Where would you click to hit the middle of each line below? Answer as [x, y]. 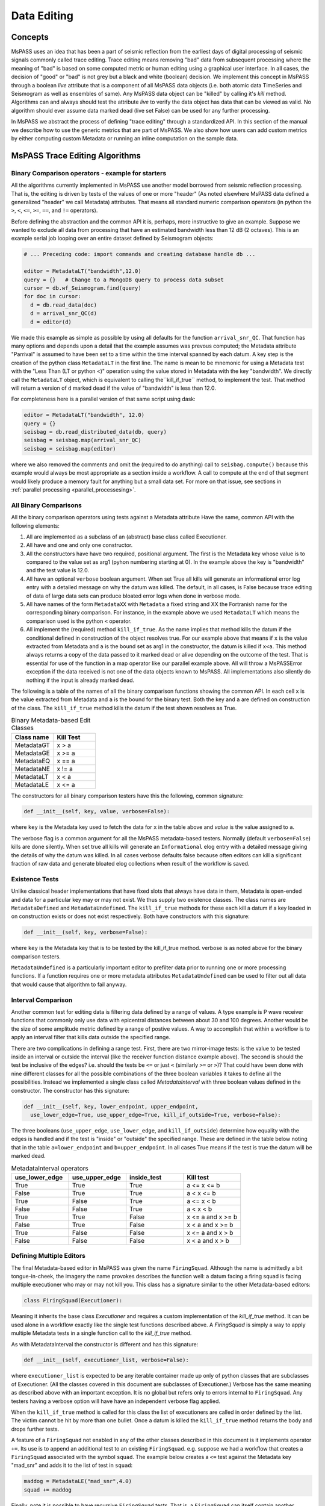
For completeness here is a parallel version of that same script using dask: [103, 399]
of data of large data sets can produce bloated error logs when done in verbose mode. [133, 596]
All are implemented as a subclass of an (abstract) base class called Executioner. [126, 537]
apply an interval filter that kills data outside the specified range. [91, 1037]
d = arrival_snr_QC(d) [64, 314]
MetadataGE [32, 753]
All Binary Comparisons [47, 505]
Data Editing [42, 16]
